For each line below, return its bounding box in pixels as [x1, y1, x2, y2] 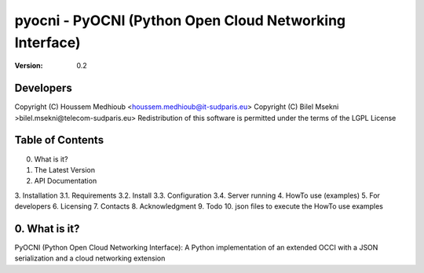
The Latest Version [34, 165, 96, 174]
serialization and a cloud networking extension [14, 253, 166, 263]
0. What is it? [14, 222, 80, 235]
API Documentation [34, 177, 97, 186]
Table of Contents [14, 133, 104, 147]
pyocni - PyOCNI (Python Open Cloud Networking [14, 12, 346, 29]
